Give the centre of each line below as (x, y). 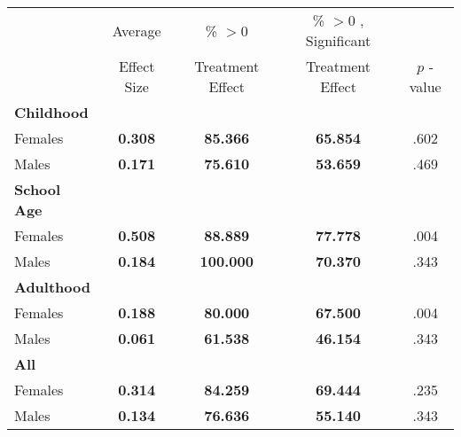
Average (137, 30)
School (38, 189)
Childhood (51, 112)
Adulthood (52, 287)
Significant (338, 40)
